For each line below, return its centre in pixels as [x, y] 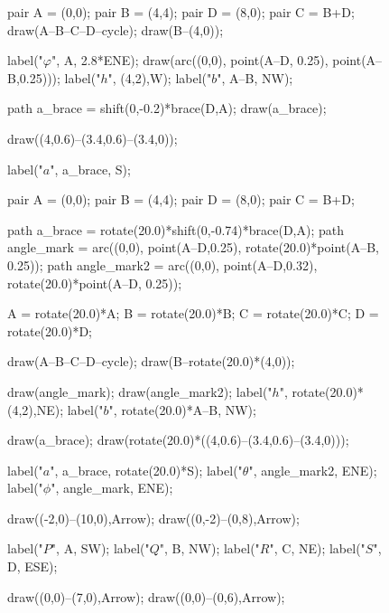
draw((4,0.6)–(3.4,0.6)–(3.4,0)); [93, 138]
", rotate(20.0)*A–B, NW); [182, 409]
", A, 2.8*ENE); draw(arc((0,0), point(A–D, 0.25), [190, 60]
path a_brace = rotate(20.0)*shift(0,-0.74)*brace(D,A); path [176, 229]
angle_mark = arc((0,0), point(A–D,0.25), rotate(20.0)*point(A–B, [194, 247]
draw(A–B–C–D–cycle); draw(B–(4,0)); [116, 29]
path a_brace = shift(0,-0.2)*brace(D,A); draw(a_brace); [167, 108]
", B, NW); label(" [209, 548]
